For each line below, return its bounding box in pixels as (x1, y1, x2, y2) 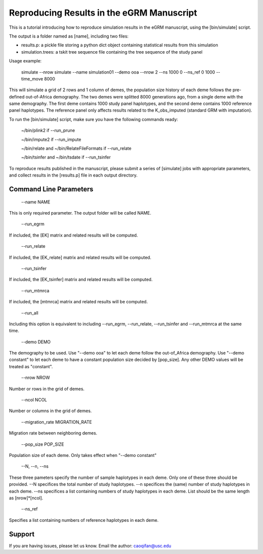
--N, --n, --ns (21, 463, 49, 469)
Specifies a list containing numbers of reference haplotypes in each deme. (9, 517, 159, 523)
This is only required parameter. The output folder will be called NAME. (9, 210, 151, 216)
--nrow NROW (21, 375, 50, 380)
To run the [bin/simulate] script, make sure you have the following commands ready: (9, 116, 178, 122)
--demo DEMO (21, 339, 51, 345)
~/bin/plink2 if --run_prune (21, 127, 75, 134)
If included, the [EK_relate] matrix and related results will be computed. (9, 254, 151, 260)
